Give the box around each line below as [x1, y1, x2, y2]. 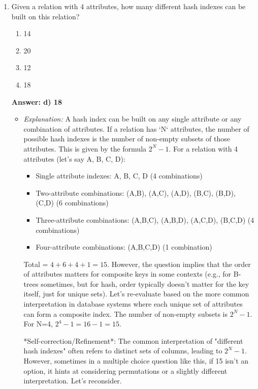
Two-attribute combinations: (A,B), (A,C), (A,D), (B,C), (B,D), [36, 187, 236, 198]
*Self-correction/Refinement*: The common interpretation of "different [23, 335, 243, 346]
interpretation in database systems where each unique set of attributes [23, 298, 243, 309]
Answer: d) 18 [11, 96, 62, 107]
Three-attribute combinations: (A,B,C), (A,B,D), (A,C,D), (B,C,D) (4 [36, 214, 254, 225]
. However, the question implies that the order [107, 258, 251, 269]
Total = [23, 258, 48, 269]
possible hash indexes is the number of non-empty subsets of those [23, 133, 230, 144]
